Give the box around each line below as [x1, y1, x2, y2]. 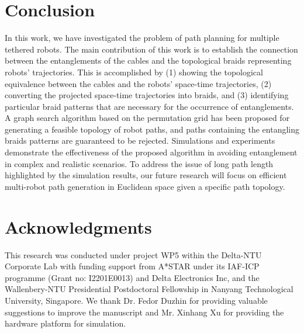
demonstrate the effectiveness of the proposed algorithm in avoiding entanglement [5, 146, 298, 158]
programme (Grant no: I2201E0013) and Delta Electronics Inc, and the [5, 271, 260, 283]
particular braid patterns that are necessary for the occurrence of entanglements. [5, 100, 294, 112]
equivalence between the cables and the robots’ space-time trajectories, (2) [5, 77, 272, 89]
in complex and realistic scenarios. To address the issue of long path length [5, 157, 274, 169]
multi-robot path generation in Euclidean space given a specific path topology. [5, 180, 285, 192]
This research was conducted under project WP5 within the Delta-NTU [5, 248, 262, 261]
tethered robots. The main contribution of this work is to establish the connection [5, 43, 298, 55]
